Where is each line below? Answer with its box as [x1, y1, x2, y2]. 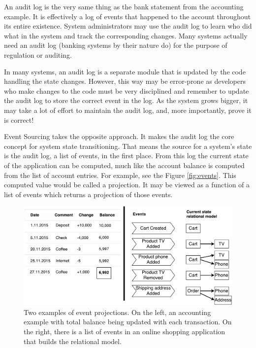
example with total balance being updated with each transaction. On [24, 316, 232, 327]
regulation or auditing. [4, 49, 72, 60]
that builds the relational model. [24, 336, 122, 346]
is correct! [4, 114, 34, 125]
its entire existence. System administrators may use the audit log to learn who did [4, 21, 252, 31]
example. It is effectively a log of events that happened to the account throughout [4, 11, 251, 21]
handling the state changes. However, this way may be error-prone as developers [4, 76, 246, 86]
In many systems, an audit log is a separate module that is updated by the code [4, 66, 246, 76]
